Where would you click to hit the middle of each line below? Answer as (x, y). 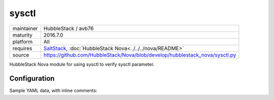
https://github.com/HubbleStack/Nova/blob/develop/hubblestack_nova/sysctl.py (140, 55)
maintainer (25, 28)
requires (22, 48)
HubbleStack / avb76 (68, 28)
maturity (23, 35)
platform (23, 41)
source (21, 55)
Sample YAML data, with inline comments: (53, 90)
